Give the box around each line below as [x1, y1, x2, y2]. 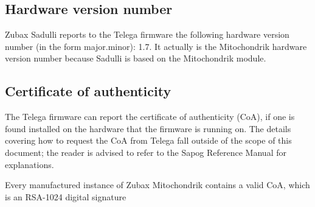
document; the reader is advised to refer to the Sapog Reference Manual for [5, 146, 286, 158]
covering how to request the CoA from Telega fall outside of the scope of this [5, 134, 292, 147]
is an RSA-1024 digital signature [5, 190, 126, 203]
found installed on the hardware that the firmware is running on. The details [5, 122, 291, 135]
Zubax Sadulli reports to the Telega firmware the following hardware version [5, 28, 289, 41]
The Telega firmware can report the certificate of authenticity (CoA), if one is [5, 110, 295, 123]
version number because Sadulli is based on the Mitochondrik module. [5, 52, 266, 65]
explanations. [5, 158, 54, 170]
